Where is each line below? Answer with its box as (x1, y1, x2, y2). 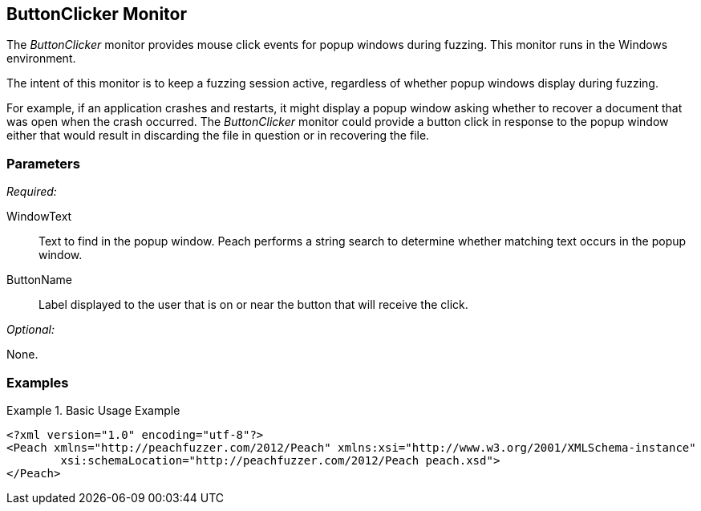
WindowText (6, 209, 72, 224)
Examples (6, 374, 69, 391)
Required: (6, 185, 57, 199)
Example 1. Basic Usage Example (6, 403, 180, 417)
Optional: (6, 322, 55, 337)
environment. (6, 51, 76, 66)
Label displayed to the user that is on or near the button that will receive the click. (38, 298, 468, 312)
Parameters (6, 155, 80, 172)
